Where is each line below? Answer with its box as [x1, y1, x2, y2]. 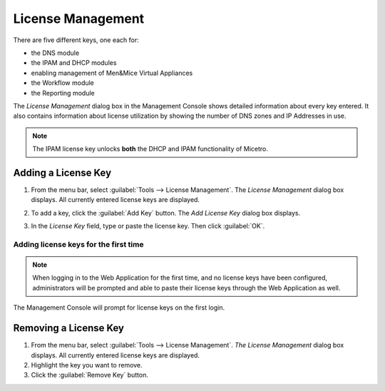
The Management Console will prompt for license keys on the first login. [13, 303, 225, 312]
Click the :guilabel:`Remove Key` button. [31, 371, 149, 380]
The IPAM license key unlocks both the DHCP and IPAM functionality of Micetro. [32, 145, 269, 153]
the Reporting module [31, 88, 96, 97]
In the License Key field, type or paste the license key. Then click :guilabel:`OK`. [31, 222, 265, 230]
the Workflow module [31, 78, 94, 87]
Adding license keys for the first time [13, 239, 144, 249]
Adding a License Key [13, 166, 112, 178]
